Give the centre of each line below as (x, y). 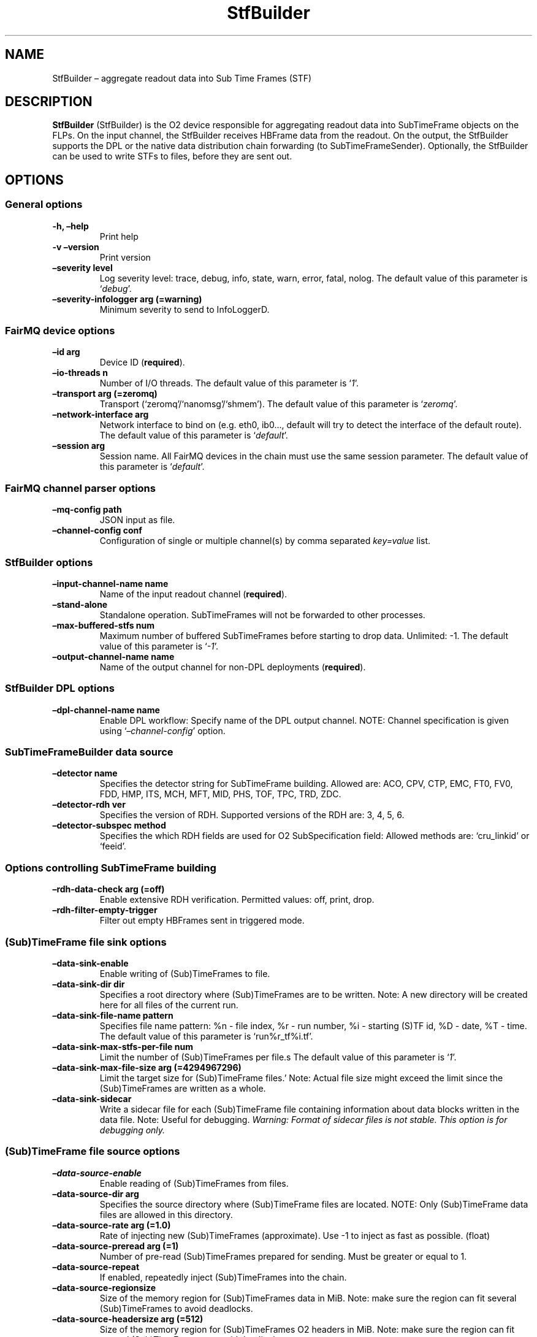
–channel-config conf (97, 531)
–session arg (78, 446)
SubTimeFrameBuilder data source (89, 752)
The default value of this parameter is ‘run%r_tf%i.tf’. (206, 1036)
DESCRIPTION (49, 102)
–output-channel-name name (113, 656)
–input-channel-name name (110, 583)
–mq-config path (87, 510)
